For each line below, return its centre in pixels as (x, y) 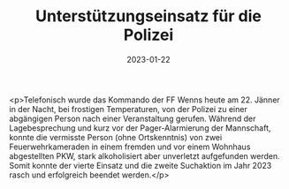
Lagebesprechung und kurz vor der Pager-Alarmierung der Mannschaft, (140, 128)
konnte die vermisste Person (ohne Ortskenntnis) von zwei (116, 137)
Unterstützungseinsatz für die (148, 16)
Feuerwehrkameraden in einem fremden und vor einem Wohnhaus (130, 147)
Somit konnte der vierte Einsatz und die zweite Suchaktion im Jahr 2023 (141, 165)
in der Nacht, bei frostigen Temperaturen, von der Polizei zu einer (128, 109)
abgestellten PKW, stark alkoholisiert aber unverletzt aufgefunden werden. (144, 155)
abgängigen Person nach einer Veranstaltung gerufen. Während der (133, 118)
